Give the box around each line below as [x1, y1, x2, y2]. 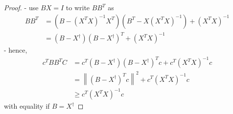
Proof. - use [4, 2, 39, 12]
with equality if [4, 101, 50, 111]
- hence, [4, 45, 27, 55]
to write [66, 2, 90, 12]
